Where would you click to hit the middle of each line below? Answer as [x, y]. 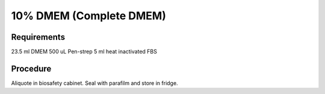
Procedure [31, 68]
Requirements [38, 37]
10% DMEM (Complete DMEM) [89, 16]
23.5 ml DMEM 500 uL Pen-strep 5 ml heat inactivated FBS [84, 52]
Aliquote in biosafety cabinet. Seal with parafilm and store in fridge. [94, 83]
